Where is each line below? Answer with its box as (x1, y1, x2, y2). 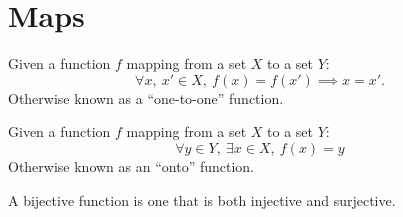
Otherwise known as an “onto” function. (8, 155, 254, 176)
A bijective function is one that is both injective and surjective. (8, 189, 396, 210)
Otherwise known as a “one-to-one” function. (8, 87, 284, 108)
